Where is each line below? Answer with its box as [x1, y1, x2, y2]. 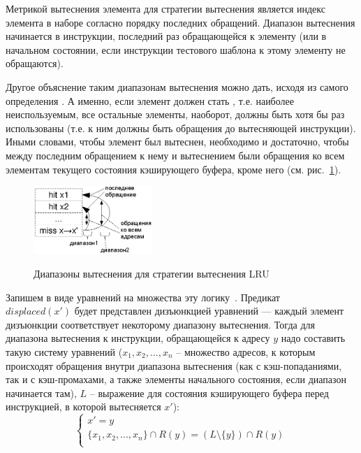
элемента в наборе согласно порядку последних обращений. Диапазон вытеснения [6, 15, 355, 29]
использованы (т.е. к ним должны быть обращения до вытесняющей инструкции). [6, 120, 356, 135]
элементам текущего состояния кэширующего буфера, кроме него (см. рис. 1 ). [6, 161, 341, 176]
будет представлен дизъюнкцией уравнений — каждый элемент [74, 303, 344, 318]
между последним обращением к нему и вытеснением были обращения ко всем [6, 148, 345, 162]
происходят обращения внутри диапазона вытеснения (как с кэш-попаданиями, [6, 358, 342, 373]
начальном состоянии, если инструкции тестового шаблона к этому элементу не [6, 42, 346, 57]
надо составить [281, 331, 346, 345]
